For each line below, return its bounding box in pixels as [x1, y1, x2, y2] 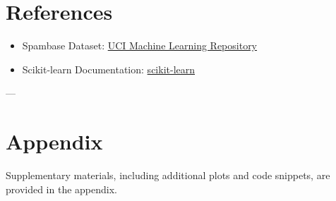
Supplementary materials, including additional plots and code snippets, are [6, 168, 330, 183]
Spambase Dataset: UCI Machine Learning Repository [22, 38, 258, 53]
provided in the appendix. [6, 181, 117, 196]
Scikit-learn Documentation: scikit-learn [22, 61, 196, 76]
